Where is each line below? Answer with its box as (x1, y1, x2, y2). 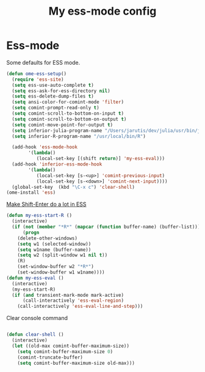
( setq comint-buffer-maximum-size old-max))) (17, 360, 135, 366)
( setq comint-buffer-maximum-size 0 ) (17, 348, 113, 355)
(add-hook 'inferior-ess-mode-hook (12, 161, 103, 167)
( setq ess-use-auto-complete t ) (12, 82, 95, 88)
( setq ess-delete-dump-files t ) (12, 93, 95, 100)
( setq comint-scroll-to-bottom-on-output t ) (12, 116, 127, 122)
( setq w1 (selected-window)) (17, 241, 92, 247)
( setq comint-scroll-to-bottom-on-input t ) (12, 111, 124, 117)
